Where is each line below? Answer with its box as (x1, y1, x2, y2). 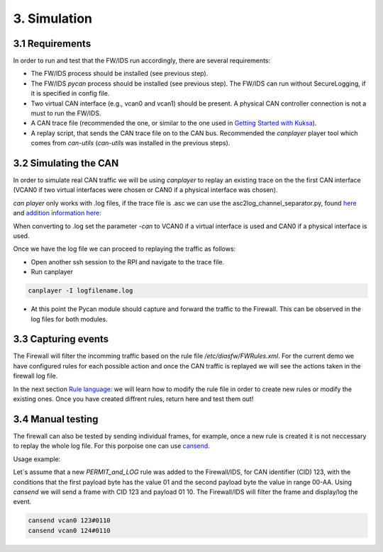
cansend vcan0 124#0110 (28, 526, 111, 534)
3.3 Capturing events (13, 333, 109, 345)
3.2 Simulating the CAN (13, 157, 119, 169)
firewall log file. (13, 372, 58, 381)
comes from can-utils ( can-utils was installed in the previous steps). (30, 139, 231, 147)
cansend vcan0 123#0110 (28, 517, 111, 524)
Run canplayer (30, 268, 74, 276)
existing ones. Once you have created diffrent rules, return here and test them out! (13, 395, 254, 403)
